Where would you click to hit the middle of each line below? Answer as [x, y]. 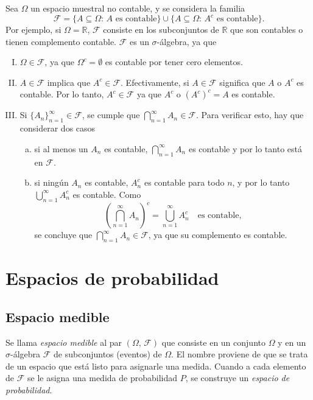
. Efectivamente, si [155, 82]
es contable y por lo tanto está [245, 148]
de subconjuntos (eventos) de [108, 354]
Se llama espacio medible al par [64, 342]
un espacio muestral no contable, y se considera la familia [138, 8]
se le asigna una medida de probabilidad [102, 378]
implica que [69, 82]
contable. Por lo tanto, [62, 94]
